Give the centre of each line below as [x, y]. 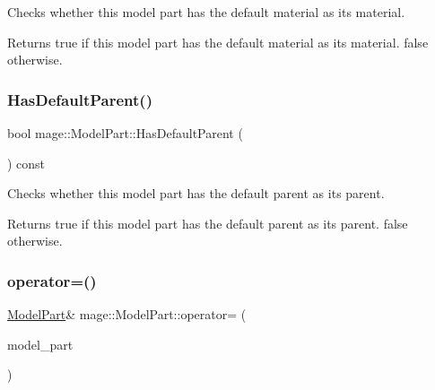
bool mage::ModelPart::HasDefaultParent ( [125, 133]
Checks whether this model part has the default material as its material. [206, 12]
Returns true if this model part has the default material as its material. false [218, 42]
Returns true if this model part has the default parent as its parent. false [208, 223]
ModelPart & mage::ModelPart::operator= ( [127, 314]
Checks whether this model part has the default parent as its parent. [196, 193]
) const [26, 163]
